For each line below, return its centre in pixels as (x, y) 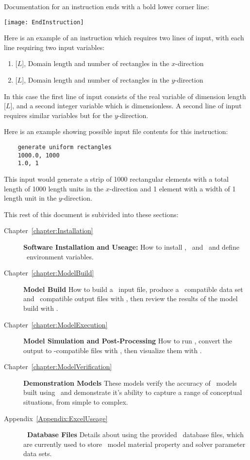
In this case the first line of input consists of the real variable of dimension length (125, 96)
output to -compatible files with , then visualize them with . (113, 350)
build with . (41, 308)
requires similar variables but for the (58, 115)
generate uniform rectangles (65, 147)
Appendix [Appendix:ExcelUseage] (56, 418)
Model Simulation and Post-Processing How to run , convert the (128, 341)
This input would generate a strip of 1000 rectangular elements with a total (116, 179)
